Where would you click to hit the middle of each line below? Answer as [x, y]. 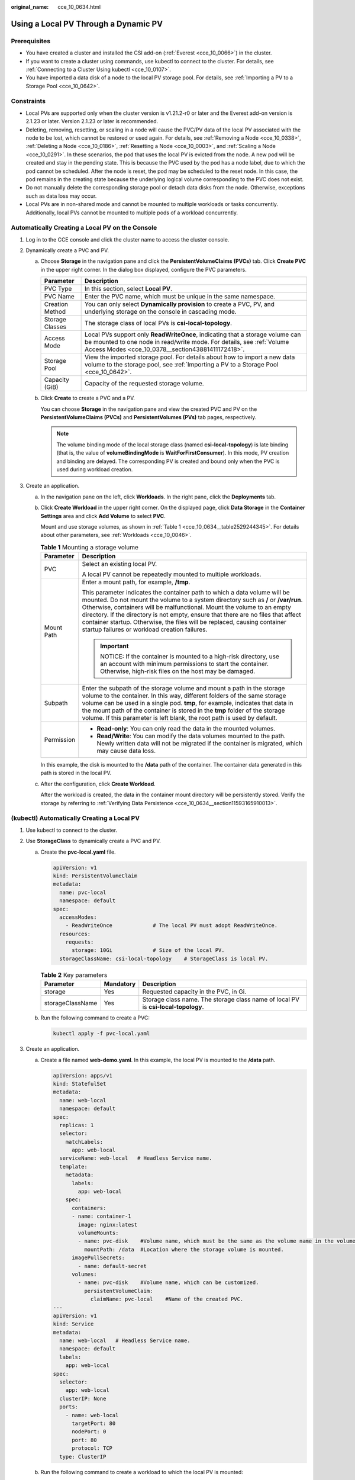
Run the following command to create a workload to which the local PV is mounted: [142, 1472]
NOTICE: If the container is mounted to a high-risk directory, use [190, 657]
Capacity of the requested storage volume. [144, 384]
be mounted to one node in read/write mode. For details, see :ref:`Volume [187, 342]
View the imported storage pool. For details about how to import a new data [190, 357]
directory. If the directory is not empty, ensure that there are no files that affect [191, 614]
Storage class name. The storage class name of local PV [221, 999]
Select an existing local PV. [120, 564]
